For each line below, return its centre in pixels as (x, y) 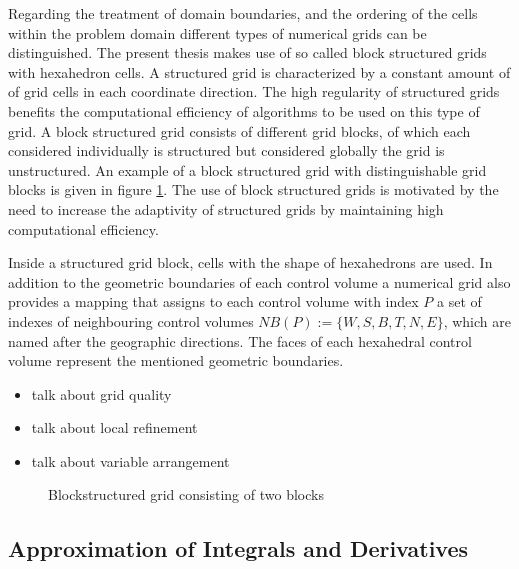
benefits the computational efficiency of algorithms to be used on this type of (244, 110)
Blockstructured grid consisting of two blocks (186, 494)
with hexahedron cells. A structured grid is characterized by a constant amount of (259, 71)
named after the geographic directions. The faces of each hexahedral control (240, 340)
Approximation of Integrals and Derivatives (238, 548)
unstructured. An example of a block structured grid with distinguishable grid (247, 169)
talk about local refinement (114, 427)
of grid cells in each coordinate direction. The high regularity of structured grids (254, 91)
